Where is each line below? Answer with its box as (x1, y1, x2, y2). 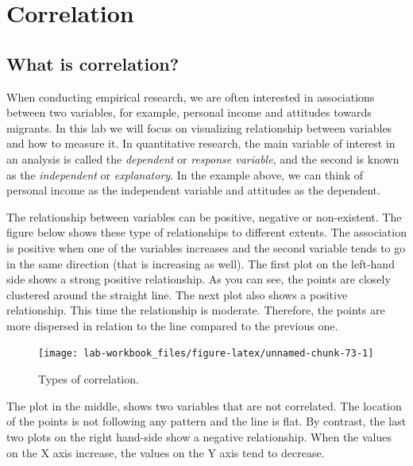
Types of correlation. (38, 371, 139, 387)
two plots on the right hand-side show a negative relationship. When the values (6, 428, 392, 445)
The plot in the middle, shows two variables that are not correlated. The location (6, 397, 402, 414)
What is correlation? (6, 51, 179, 75)
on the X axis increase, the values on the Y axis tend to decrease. (6, 444, 325, 460)
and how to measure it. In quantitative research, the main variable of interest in (6, 135, 396, 152)
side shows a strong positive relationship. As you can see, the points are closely (6, 271, 391, 287)
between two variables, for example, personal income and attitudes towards (6, 104, 372, 121)
